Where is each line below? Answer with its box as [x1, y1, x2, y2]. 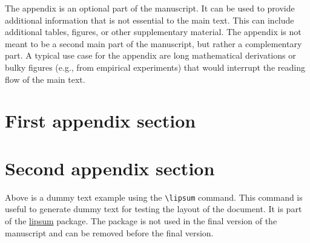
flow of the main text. [5, 73, 85, 85]
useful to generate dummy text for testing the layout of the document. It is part [5, 202, 302, 215]
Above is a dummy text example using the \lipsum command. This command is [5, 190, 303, 203]
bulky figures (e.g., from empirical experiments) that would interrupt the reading [5, 60, 305, 73]
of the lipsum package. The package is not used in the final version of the [5, 214, 277, 227]
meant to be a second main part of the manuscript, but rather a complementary [5, 37, 302, 50]
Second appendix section [5, 155, 215, 180]
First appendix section [5, 108, 196, 133]
